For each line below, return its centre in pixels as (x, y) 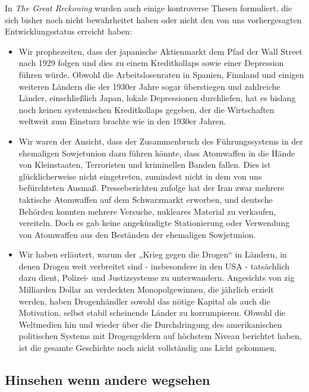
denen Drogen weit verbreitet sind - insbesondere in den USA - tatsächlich (154, 266)
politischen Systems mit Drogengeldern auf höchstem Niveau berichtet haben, (160, 336)
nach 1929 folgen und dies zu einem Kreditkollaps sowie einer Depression (151, 63)
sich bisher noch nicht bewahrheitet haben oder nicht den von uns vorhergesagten (153, 19)
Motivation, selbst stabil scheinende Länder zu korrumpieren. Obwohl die (152, 313)
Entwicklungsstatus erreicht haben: (69, 31)
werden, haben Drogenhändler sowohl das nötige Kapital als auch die (144, 301)
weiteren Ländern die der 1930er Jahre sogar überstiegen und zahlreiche (149, 86)
